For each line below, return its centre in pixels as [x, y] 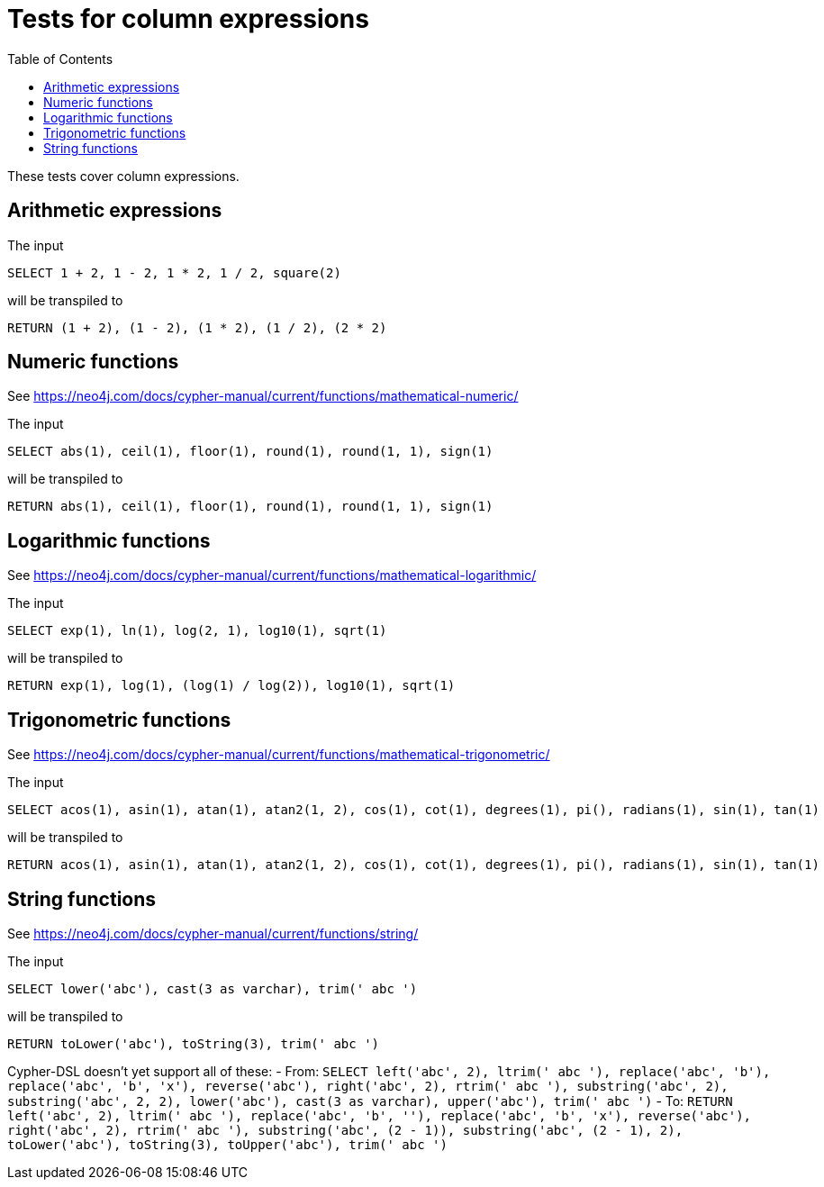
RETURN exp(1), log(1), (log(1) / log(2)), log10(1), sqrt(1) [231, 686]
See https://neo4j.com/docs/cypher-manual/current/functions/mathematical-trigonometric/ [279, 755]
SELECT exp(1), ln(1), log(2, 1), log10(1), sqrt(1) [197, 631]
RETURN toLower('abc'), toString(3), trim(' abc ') [194, 1043]
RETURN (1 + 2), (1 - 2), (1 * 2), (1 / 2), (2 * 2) [197, 327]
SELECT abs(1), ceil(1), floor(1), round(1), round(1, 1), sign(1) [250, 452]
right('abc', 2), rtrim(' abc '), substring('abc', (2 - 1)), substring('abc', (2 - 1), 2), [345, 1130]
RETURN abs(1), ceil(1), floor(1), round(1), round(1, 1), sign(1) [250, 507]
